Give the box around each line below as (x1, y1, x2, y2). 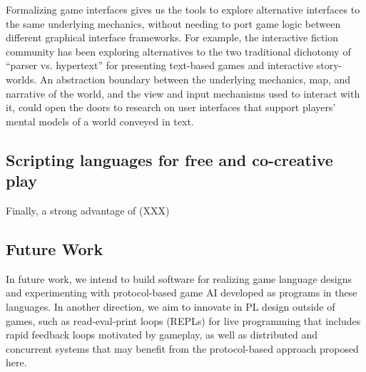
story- (316, 58, 342, 73)
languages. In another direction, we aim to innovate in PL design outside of (6, 299, 335, 314)
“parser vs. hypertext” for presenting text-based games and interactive (6, 58, 314, 73)
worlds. (6, 71, 37, 86)
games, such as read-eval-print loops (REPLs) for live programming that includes (6, 313, 361, 328)
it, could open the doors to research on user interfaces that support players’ (6, 100, 336, 115)
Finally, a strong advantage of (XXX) (6, 202, 170, 217)
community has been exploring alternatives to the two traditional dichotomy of (6, 43, 351, 58)
